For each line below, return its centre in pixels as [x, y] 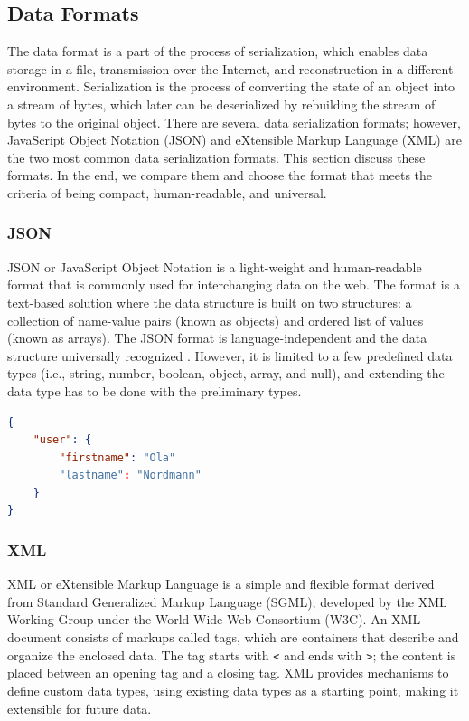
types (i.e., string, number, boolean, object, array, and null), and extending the [226, 373]
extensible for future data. [80, 708]
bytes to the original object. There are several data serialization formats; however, [234, 122]
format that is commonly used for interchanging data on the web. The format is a [234, 285]
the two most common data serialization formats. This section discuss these [216, 157]
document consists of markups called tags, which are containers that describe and [233, 637]
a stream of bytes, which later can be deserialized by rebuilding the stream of [221, 104]
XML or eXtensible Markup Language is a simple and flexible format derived [221, 584]
